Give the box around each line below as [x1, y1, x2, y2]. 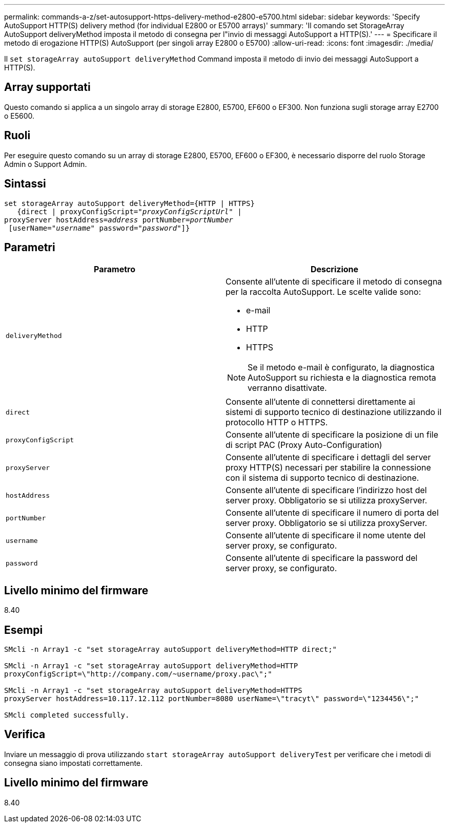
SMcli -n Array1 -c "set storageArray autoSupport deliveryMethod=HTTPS [4, 686, 302, 695]
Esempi [4, 623, 43, 636]
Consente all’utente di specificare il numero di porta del [226, 508, 439, 518]
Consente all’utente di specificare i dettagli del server [226, 452, 431, 463]
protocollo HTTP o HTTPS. [226, 417, 328, 428]
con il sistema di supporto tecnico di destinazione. [226, 473, 419, 483]
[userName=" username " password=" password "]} [8, 223, 190, 232]
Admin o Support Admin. [4, 159, 87, 168]
